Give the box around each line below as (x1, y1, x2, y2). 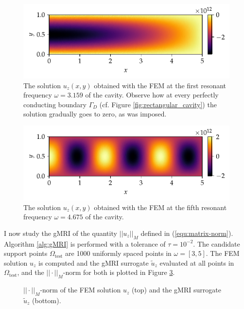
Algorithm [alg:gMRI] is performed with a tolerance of (4, 238, 166, 249)
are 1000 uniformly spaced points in (65, 248, 172, 258)
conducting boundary (23, 99, 87, 109)
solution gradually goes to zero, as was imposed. (23, 109, 167, 119)
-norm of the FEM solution (40, 285, 121, 295)
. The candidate (193, 238, 240, 249)
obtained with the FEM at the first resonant (94, 80, 227, 90)
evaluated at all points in (159, 257, 234, 268)
